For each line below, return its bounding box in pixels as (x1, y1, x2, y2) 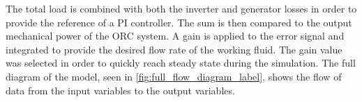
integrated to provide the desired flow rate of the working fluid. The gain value (6, 42, 342, 56)
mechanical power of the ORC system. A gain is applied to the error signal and (6, 28, 345, 43)
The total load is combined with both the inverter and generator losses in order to (6, 1, 357, 15)
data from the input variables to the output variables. (6, 83, 235, 97)
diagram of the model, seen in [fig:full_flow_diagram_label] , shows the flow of (6, 69, 342, 83)
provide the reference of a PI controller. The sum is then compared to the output (6, 15, 352, 29)
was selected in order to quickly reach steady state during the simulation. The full (6, 56, 356, 70)
